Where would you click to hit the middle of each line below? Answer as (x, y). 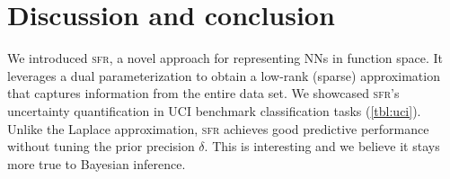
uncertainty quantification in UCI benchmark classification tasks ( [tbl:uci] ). (214, 110)
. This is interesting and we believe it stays (322, 146)
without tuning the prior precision (101, 146)
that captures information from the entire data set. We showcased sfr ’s (203, 93)
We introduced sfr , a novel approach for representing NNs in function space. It (225, 58)
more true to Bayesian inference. (97, 163)
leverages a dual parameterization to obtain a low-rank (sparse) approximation (224, 75)
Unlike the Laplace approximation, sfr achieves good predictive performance (218, 128)
